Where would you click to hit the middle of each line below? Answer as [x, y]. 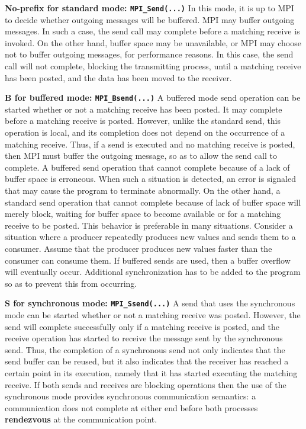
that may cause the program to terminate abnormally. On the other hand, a [143, 191]
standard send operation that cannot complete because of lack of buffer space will [153, 202]
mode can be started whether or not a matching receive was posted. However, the [153, 315]
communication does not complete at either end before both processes [131, 407]
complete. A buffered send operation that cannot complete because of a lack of [147, 167]
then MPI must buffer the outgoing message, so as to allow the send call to [141, 156]
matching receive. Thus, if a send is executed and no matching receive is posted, [150, 144]
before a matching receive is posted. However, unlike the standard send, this [143, 121]
